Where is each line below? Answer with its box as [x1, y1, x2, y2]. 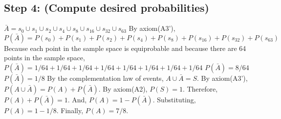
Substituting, [157, 94, 196, 104]
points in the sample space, [4, 52, 85, 63]
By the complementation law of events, [47, 72, 164, 83]
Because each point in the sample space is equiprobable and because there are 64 [4, 43, 246, 53]
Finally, [61, 105, 84, 115]
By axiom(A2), [103, 83, 148, 94]
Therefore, [187, 83, 218, 94]
